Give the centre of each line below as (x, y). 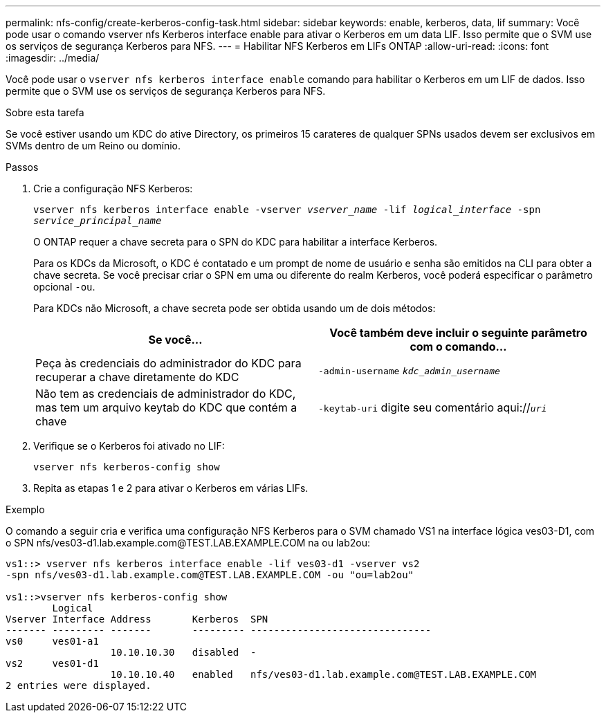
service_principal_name (98, 221)
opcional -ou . (64, 287)
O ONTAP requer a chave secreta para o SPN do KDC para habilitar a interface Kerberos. (236, 242)
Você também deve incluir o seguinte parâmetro (458, 333)
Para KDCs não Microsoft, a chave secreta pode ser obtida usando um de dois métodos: (235, 308)
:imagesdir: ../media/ (53, 58)
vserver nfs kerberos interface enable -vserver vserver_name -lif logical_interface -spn (287, 210)
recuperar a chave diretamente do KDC (137, 377)
